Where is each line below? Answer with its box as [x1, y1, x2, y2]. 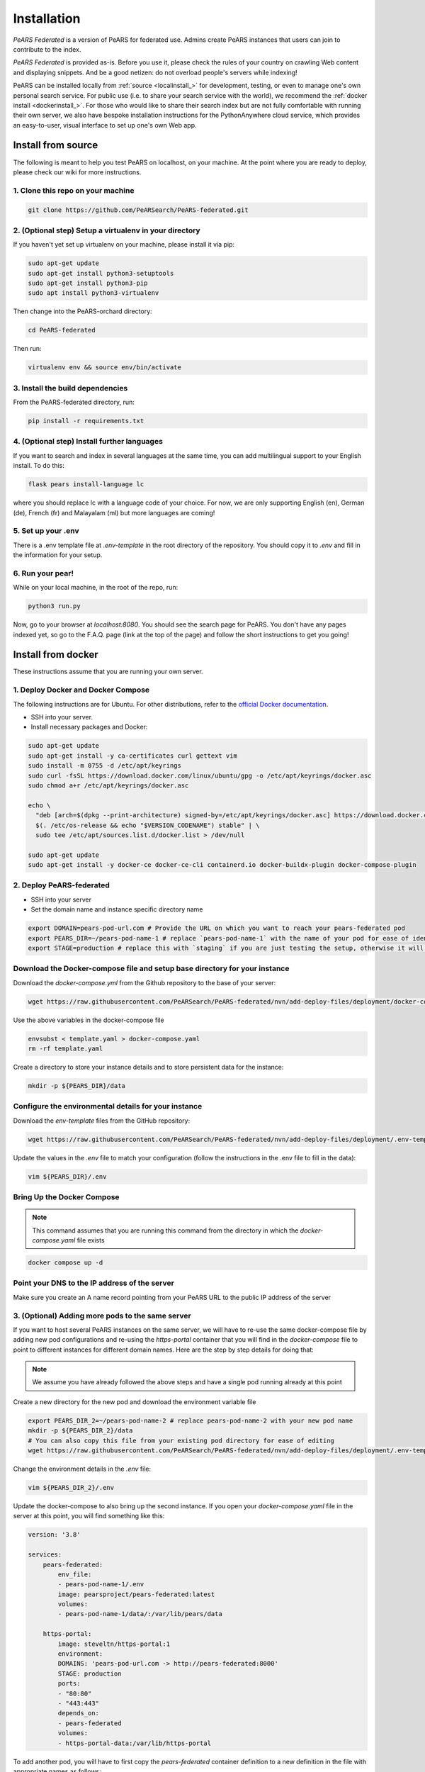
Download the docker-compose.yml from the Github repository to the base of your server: [13, 978, 276, 987]
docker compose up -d [28, 1259, 103, 1267]
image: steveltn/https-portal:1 [57, 1639, 170, 1648]
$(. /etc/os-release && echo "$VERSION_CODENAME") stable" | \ [35, 821, 260, 829]
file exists [76, 1236, 106, 1245]
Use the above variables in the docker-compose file [13, 1016, 164, 1024]
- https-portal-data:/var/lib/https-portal [57, 1739, 212, 1747]
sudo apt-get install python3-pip [28, 279, 148, 287]
